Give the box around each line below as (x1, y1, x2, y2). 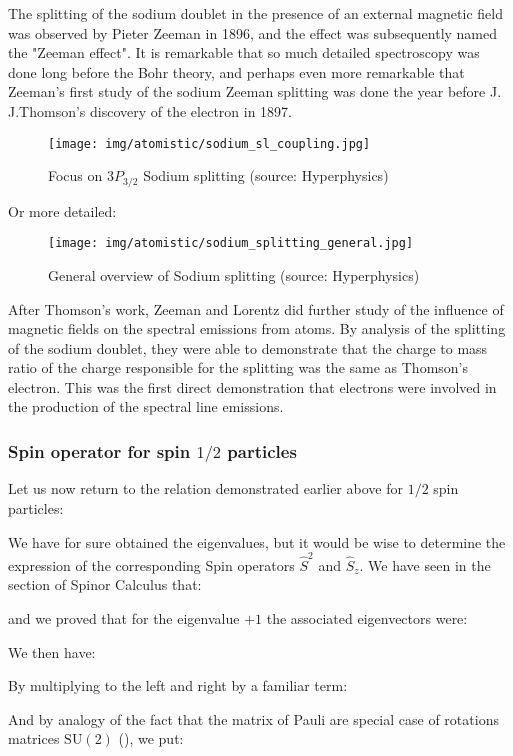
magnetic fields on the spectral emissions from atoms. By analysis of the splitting (8, 318, 506, 339)
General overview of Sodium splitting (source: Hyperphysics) (48, 264, 420, 285)
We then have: (8, 641, 96, 662)
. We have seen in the (359, 554, 491, 575)
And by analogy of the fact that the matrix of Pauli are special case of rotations (8, 708, 499, 729)
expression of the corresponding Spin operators (8, 554, 295, 575)
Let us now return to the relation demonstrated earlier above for (8, 478, 403, 499)
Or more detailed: (8, 200, 117, 221)
